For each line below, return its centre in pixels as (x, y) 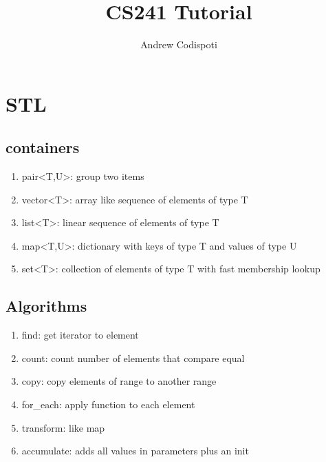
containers (43, 147)
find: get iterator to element (80, 335)
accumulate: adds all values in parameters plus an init (135, 451)
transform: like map (63, 427)
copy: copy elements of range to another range (119, 381)
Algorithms (46, 306)
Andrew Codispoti (179, 44)
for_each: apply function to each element (108, 404)
